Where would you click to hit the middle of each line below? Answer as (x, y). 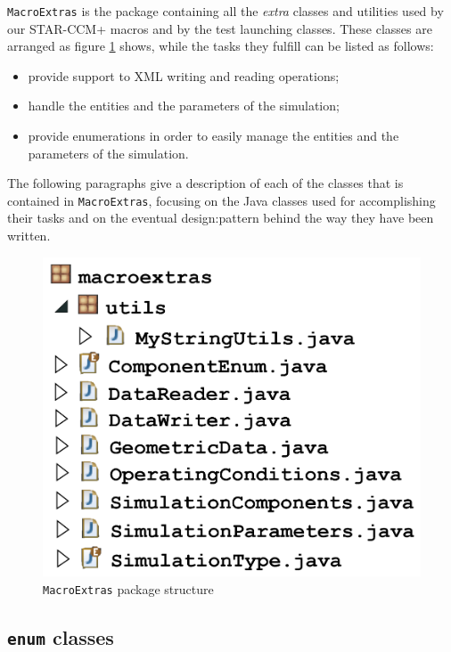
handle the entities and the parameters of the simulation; (184, 106)
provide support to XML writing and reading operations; (184, 75)
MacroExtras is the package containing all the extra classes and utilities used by (225, 11)
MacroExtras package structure (128, 588)
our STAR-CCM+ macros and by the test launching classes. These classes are (220, 28)
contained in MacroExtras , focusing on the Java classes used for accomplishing (221, 200)
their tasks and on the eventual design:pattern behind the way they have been (221, 218)
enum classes (61, 636)
